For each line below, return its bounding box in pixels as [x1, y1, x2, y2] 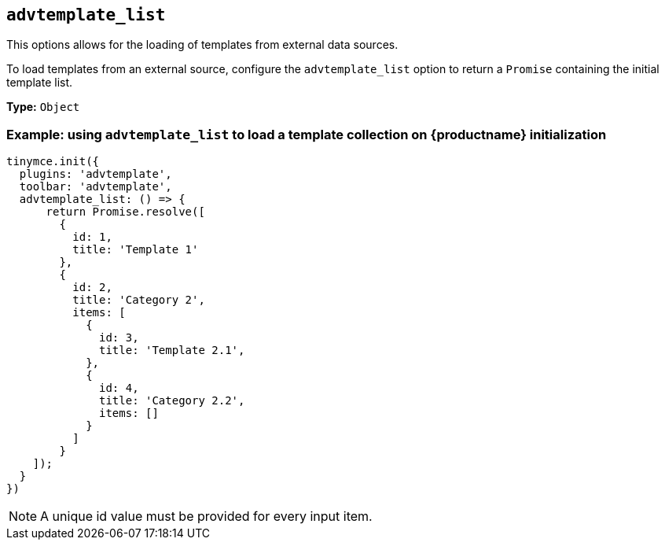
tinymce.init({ [6, 155, 100, 168]
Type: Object [6, 100, 80, 114]
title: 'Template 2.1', [99, 344, 245, 357]
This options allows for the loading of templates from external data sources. [6, 38, 399, 52]
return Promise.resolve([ [46, 205, 205, 219]
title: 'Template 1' [72, 243, 199, 256]
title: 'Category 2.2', [99, 394, 245, 408]
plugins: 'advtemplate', [19, 168, 172, 181]
